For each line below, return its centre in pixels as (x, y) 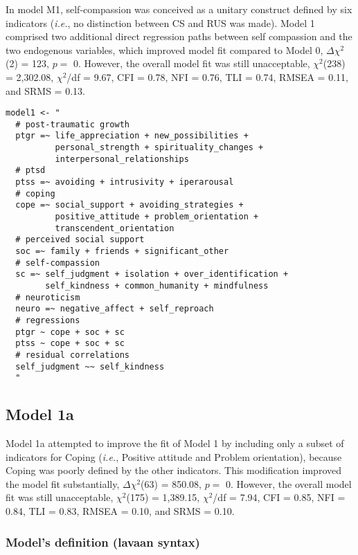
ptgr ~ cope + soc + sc (70, 332)
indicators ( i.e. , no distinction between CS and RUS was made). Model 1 (160, 22)
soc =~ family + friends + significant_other (122, 252)
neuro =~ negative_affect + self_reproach (115, 309)
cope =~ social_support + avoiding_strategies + (129, 205)
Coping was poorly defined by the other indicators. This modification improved (173, 470)
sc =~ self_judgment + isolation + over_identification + (152, 274)
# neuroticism (48, 297)
